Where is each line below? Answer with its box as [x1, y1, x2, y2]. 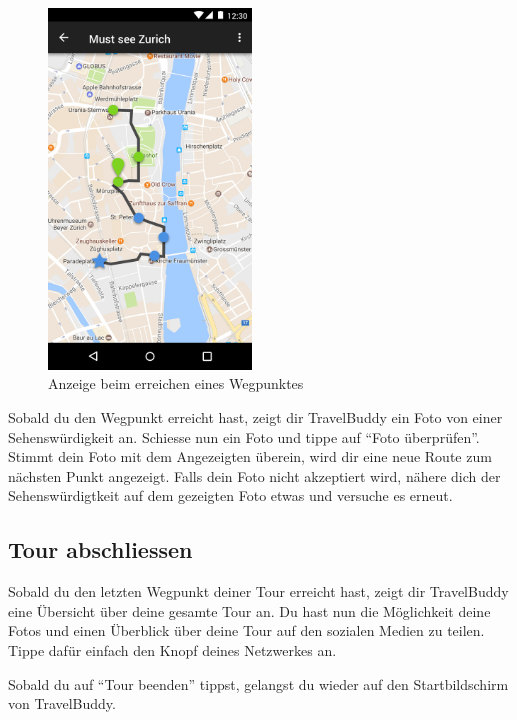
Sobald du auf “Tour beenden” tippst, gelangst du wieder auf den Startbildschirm [8, 673, 509, 694]
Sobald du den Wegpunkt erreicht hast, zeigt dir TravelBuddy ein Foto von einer [8, 406, 503, 427]
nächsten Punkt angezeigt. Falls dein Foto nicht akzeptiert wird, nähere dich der [8, 465, 501, 486]
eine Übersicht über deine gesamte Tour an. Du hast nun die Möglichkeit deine [8, 600, 491, 621]
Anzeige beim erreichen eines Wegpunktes [48, 373, 304, 394]
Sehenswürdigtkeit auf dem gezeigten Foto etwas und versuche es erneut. [8, 485, 453, 506]
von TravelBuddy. [8, 693, 116, 714]
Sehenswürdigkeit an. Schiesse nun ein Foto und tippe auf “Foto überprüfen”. [8, 426, 480, 447]
